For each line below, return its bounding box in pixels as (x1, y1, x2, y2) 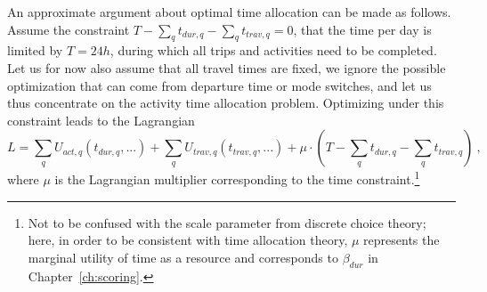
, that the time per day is (293, 20, 432, 38)
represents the (363, 231, 440, 249)
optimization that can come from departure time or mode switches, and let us (7, 76, 432, 94)
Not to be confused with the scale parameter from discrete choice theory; (28, 213, 426, 231)
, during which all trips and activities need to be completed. (110, 41, 437, 60)
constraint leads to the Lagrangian (7, 110, 195, 129)
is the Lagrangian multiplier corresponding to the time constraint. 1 (54, 167, 420, 189)
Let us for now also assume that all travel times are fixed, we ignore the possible (7, 58, 446, 77)
